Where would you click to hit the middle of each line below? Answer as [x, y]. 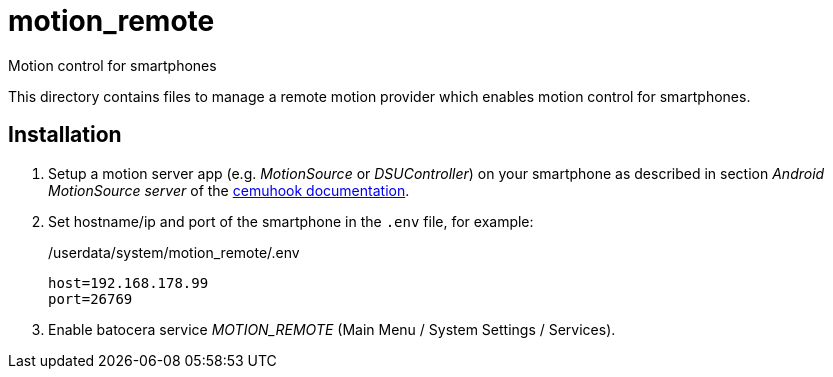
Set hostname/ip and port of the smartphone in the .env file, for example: [291, 221]
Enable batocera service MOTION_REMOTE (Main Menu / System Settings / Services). [332, 329]
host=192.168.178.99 [128, 282]
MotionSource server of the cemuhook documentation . [229, 190]
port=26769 [90, 298]
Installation [65, 135]
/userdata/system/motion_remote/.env [174, 252]
